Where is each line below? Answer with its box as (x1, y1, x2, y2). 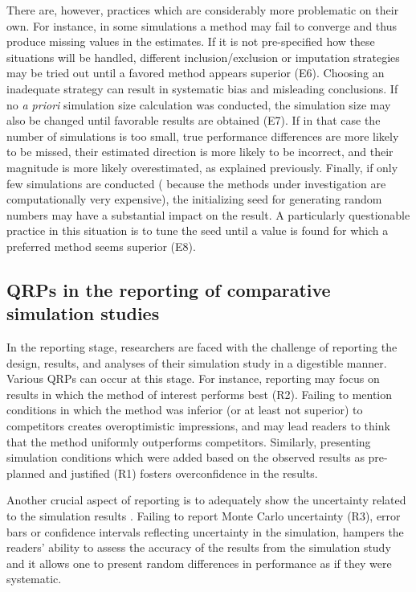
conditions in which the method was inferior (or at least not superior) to (6, 401, 363, 418)
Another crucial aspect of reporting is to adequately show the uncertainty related (6, 491, 406, 508)
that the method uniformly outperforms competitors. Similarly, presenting (6, 433, 371, 450)
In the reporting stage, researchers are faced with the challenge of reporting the (6, 339, 398, 356)
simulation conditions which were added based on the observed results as (6, 449, 365, 466)
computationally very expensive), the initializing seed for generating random (6, 191, 382, 208)
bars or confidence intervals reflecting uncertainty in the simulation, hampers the (6, 523, 404, 540)
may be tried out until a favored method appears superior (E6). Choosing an (6, 64, 385, 81)
